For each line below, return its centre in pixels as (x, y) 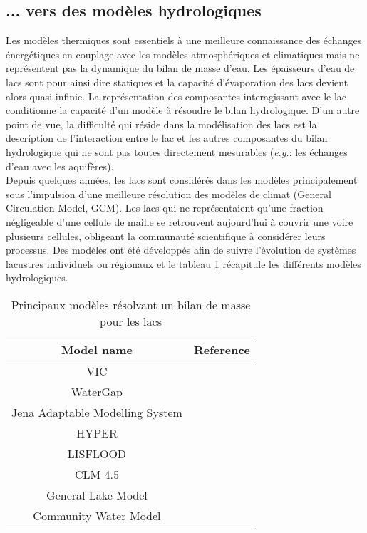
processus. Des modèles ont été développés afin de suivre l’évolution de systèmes (181, 250)
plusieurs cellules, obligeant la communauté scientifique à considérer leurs (166, 236)
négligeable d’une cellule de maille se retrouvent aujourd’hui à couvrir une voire (180, 221)
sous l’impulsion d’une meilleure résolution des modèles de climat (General (169, 193)
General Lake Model (97, 495)
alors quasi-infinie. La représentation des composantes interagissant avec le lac (176, 96)
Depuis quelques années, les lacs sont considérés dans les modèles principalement (182, 180)
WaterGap (97, 391)
